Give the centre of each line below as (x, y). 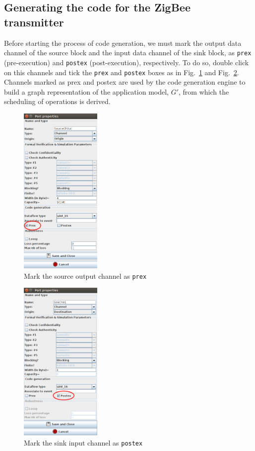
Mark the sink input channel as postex (83, 442)
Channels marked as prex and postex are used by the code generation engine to (125, 82)
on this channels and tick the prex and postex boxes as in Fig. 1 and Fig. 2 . (122, 72)
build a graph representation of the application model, (86, 91)
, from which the (204, 91)
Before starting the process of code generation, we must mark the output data (123, 43)
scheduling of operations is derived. (57, 101)
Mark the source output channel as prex (85, 276)
